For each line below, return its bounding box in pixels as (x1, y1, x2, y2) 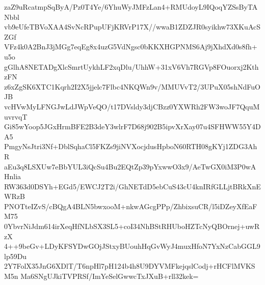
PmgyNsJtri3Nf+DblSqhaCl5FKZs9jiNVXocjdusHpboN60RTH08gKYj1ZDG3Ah (4, 141, 257, 152)
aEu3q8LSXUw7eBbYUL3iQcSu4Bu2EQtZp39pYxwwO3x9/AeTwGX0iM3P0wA (4, 161, 256, 172)
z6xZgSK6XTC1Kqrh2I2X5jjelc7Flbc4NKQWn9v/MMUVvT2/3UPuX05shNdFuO (4, 81, 260, 92)
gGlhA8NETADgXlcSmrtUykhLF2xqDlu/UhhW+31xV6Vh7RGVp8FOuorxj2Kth (4, 61, 259, 72)
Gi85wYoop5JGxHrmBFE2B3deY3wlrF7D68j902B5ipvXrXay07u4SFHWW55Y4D (4, 121, 261, 132)
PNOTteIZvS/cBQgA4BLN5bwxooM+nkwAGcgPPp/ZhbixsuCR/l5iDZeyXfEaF (4, 201, 257, 211)
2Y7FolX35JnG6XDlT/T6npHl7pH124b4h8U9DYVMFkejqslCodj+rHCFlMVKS (4, 261, 255, 271)
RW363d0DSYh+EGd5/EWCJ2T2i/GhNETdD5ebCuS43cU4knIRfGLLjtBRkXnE (4, 181, 261, 191)
